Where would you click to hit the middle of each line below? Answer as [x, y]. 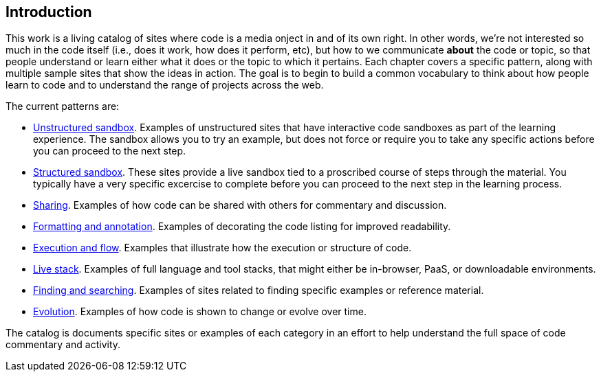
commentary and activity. [63, 345]
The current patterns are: [63, 106]
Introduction [49, 12]
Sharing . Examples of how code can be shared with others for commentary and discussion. [240, 205]
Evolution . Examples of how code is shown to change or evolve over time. [200, 312]
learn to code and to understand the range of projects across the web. [165, 85]
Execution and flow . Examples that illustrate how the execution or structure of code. [222, 248]
